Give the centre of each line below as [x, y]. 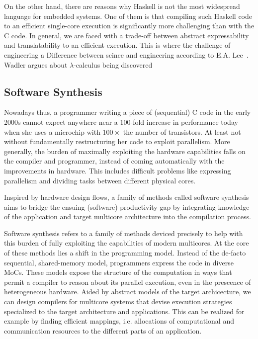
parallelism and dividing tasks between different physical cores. [100, 180]
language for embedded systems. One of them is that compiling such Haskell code [128, 16]
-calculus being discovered [113, 64]
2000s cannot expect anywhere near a [61, 122]
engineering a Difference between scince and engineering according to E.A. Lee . [126, 54]
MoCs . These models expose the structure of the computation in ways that [118, 272]
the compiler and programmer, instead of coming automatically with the [114, 161]
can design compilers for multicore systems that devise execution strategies [118, 301]
